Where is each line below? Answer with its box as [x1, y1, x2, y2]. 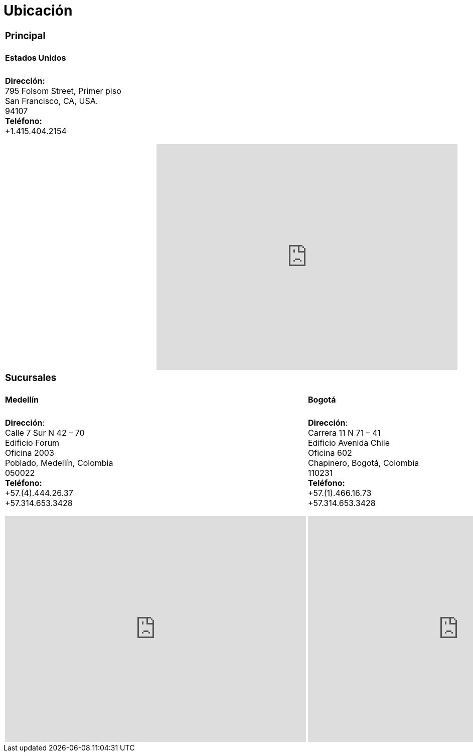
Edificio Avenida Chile [308, 437, 390, 448]
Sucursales [5, 371, 57, 384]
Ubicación [4, 2, 73, 19]
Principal [5, 30, 46, 42]
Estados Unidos [5, 53, 66, 63]
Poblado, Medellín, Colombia [5, 457, 113, 468]
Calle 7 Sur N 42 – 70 [5, 427, 85, 438]
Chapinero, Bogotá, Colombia [308, 457, 419, 468]
